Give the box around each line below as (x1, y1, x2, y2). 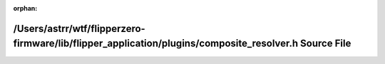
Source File (299, 38, 351, 50)
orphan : (13, 4, 38, 12)
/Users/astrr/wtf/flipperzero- (13, 22, 145, 35)
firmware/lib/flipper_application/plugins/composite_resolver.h (13, 38, 299, 50)
